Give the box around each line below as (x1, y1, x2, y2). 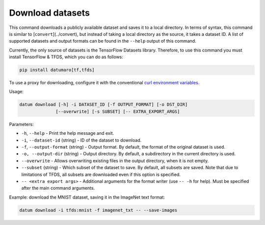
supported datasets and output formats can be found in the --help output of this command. (9, 38, 196, 44)
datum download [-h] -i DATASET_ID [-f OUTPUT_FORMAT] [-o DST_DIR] (19, 102, 188, 107)
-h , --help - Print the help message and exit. (21, 130, 114, 136)
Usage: (9, 89, 24, 95)
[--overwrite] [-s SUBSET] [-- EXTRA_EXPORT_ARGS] (55, 108, 180, 114)
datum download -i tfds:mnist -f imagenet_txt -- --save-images (19, 207, 178, 213)
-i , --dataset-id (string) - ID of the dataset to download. (21, 137, 142, 143)
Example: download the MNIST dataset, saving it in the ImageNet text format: (9, 194, 165, 200)
